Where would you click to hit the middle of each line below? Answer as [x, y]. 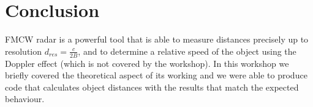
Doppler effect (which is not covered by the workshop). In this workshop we [147, 63]
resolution [24, 51]
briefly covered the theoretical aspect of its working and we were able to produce [156, 75]
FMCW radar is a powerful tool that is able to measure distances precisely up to [157, 39]
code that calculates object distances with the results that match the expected [152, 87]
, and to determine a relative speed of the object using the [187, 51]
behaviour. [25, 99]
